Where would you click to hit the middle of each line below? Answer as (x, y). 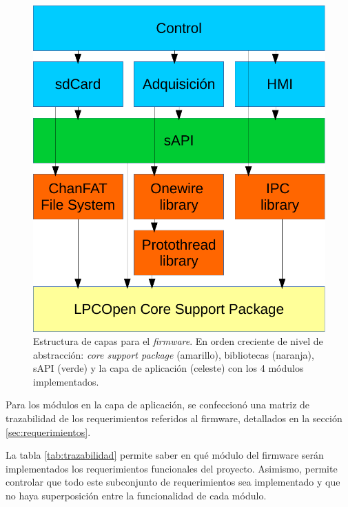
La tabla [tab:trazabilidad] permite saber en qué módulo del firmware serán (165, 455)
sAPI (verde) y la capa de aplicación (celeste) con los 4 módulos (168, 368)
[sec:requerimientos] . (48, 431)
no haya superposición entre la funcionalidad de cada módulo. (136, 496)
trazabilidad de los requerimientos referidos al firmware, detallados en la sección (174, 418)
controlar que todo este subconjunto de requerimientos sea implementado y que (173, 482)
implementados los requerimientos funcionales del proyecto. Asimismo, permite (172, 468)
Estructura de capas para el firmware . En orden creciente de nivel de (178, 341)
